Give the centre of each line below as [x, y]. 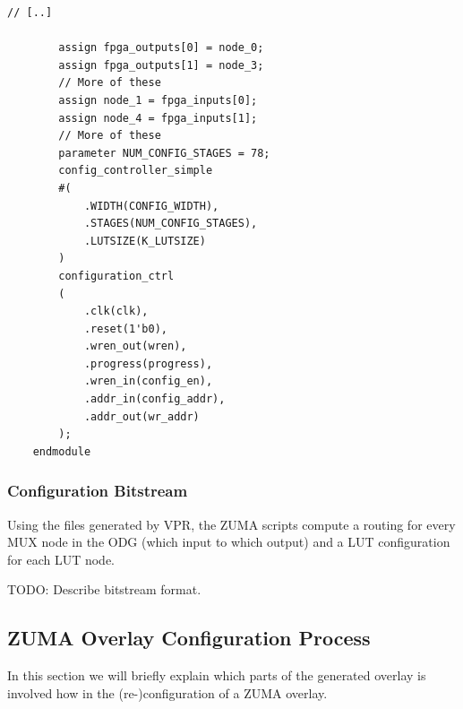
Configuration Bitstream [98, 491]
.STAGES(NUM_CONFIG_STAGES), [171, 224]
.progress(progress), [148, 363]
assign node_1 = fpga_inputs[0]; [158, 100]
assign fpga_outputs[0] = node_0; [161, 48]
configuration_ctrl [116, 276]
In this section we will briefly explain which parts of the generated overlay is [217, 675]
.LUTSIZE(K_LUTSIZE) [145, 241]
